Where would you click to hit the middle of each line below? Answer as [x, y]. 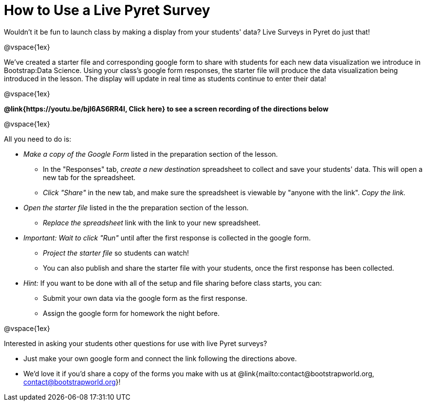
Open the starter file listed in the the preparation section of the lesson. [136, 207]
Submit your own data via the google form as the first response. [145, 298]
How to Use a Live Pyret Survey [107, 10]
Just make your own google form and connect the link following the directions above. [160, 358]
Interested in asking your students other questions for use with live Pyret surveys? [136, 343]
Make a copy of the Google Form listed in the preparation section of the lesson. [151, 154]
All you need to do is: [38, 139]
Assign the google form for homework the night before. [131, 313]
